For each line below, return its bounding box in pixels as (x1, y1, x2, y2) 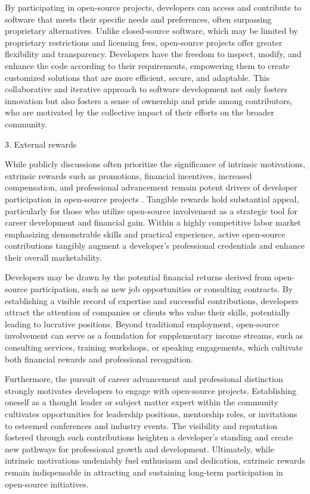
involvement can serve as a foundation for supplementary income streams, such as (5, 329, 303, 342)
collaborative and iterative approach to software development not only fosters (5, 83, 288, 95)
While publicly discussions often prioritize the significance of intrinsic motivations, (5, 158, 305, 170)
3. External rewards (5, 137, 77, 150)
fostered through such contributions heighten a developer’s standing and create (5, 431, 293, 443)
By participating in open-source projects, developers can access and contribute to (5, 1, 302, 13)
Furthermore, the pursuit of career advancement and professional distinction (5, 373, 283, 385)
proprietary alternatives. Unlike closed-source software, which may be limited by (5, 24, 298, 37)
